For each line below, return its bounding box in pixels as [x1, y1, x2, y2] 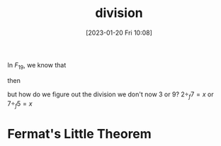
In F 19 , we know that [7, 60, 67, 71]
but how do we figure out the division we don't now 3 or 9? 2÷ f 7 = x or [7, 90, 214, 100]
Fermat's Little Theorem [7, 125, 152, 142]
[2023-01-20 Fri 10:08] [86, 28, 152, 37]
